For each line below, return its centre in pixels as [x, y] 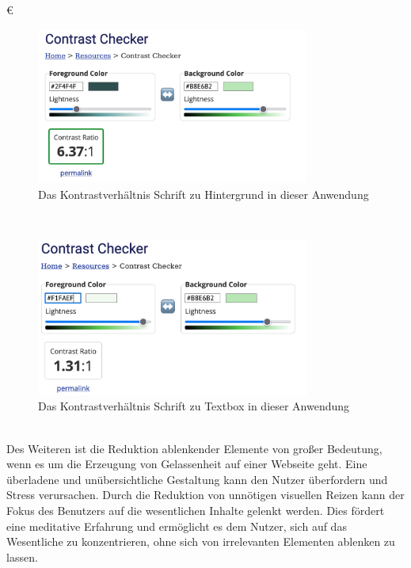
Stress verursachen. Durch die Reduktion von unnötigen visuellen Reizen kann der [205, 495]
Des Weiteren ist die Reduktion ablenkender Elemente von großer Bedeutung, [194, 448]
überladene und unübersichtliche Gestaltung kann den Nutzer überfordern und [197, 479]
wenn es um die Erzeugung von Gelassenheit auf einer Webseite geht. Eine [187, 464]
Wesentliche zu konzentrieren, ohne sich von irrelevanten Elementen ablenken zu [201, 541]
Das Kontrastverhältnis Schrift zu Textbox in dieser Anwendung [194, 406]
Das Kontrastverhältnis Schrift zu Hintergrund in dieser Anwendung [204, 194]
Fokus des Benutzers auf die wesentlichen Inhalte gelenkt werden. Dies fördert [196, 510]
